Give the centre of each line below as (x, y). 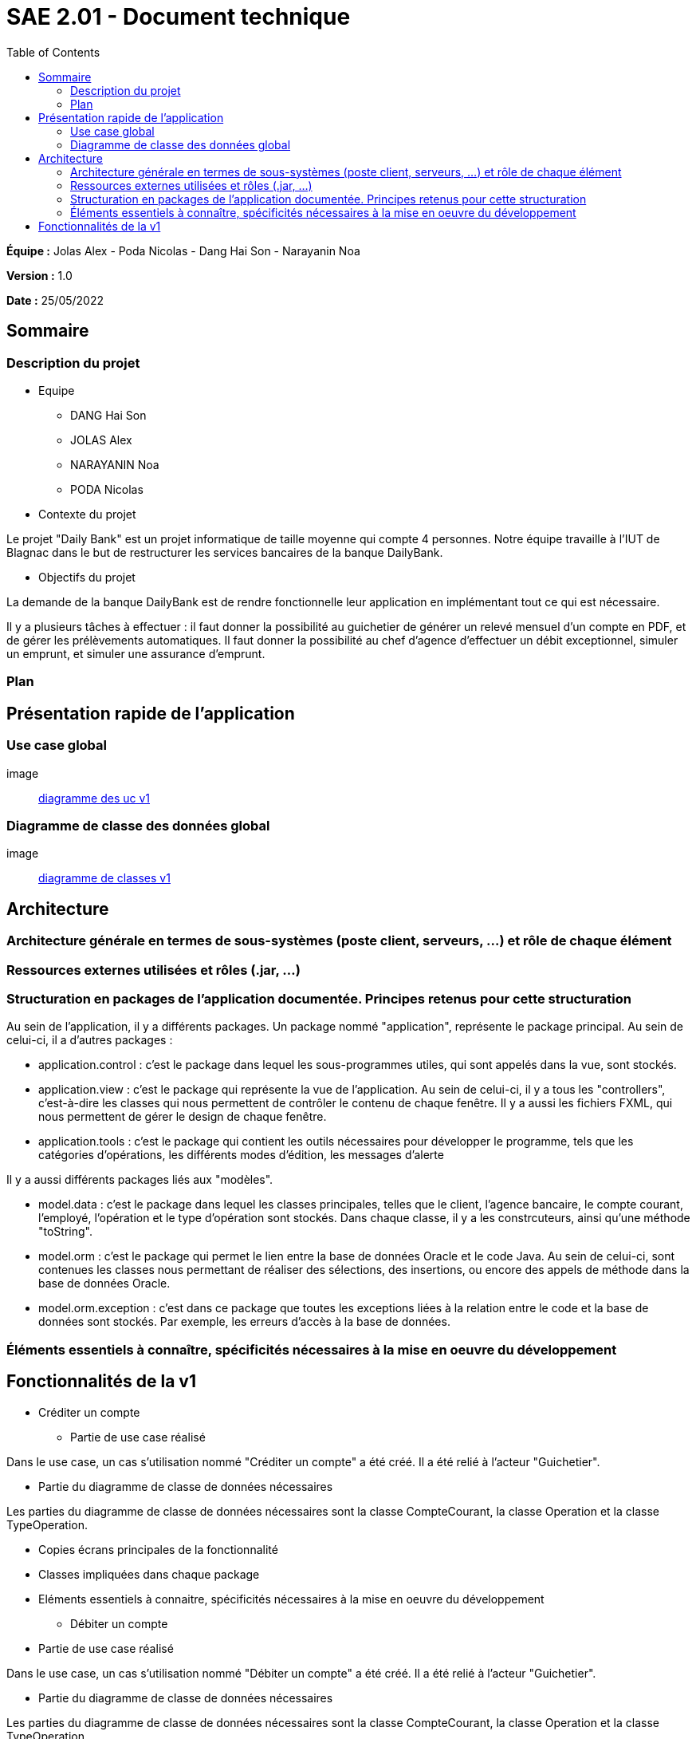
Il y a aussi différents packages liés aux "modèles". (140, 1180)
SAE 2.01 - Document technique (179, 17)
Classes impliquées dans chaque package (149, 1574)
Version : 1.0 (39, 275)
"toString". (65, 1232)
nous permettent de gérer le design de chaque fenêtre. (183, 1117)
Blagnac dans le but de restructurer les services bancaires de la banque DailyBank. (225, 552)
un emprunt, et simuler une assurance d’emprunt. (136, 653)
